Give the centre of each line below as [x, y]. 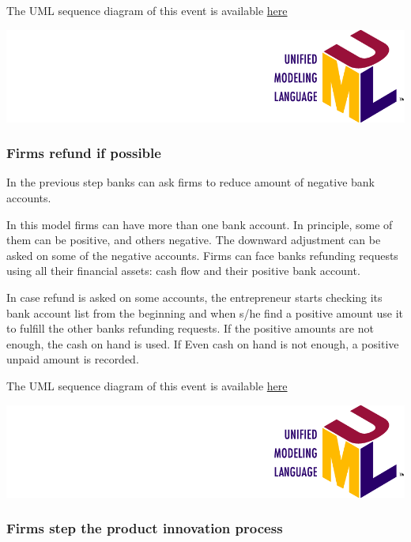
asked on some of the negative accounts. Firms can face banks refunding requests [202, 255]
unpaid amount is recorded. [73, 359]
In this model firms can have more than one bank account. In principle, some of [200, 224]
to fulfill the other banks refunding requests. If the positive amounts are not [190, 328]
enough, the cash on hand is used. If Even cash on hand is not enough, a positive [203, 343]
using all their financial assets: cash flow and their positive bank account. [183, 271]
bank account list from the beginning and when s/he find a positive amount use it [205, 312]
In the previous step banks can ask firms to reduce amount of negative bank [190, 182]
